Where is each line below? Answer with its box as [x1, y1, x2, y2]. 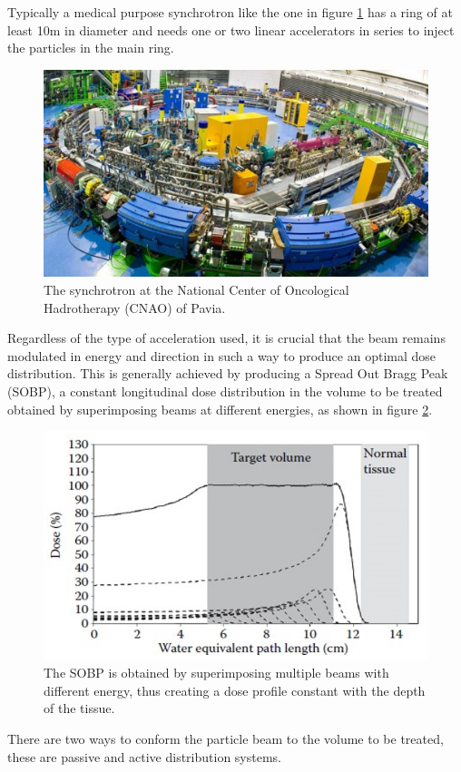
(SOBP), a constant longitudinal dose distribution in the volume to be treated [7, 381, 443, 400]
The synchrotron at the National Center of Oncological [44, 279, 349, 298]
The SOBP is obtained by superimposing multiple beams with [44, 663, 389, 682]
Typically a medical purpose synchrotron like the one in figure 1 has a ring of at [7, 3, 453, 21]
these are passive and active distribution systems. [7, 747, 281, 766]
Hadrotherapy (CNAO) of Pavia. [44, 298, 226, 317]
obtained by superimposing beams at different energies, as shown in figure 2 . [7, 399, 433, 418]
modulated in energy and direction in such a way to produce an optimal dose [7, 346, 436, 365]
